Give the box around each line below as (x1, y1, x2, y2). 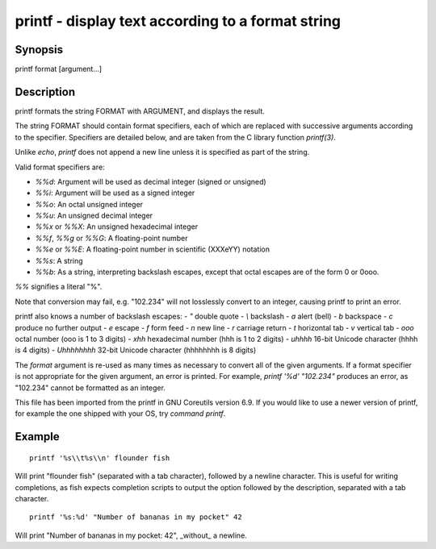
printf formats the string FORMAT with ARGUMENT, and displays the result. (15, 106, 266, 116)
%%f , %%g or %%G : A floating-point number (35, 233, 189, 243)
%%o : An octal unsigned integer (35, 199, 144, 209)
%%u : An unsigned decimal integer (35, 210, 153, 221)
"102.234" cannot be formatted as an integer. (15, 383, 166, 393)
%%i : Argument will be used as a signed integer (35, 188, 195, 198)
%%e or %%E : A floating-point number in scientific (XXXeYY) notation (35, 244, 270, 254)
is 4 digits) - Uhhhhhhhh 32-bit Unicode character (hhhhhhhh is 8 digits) (15, 345, 257, 355)
